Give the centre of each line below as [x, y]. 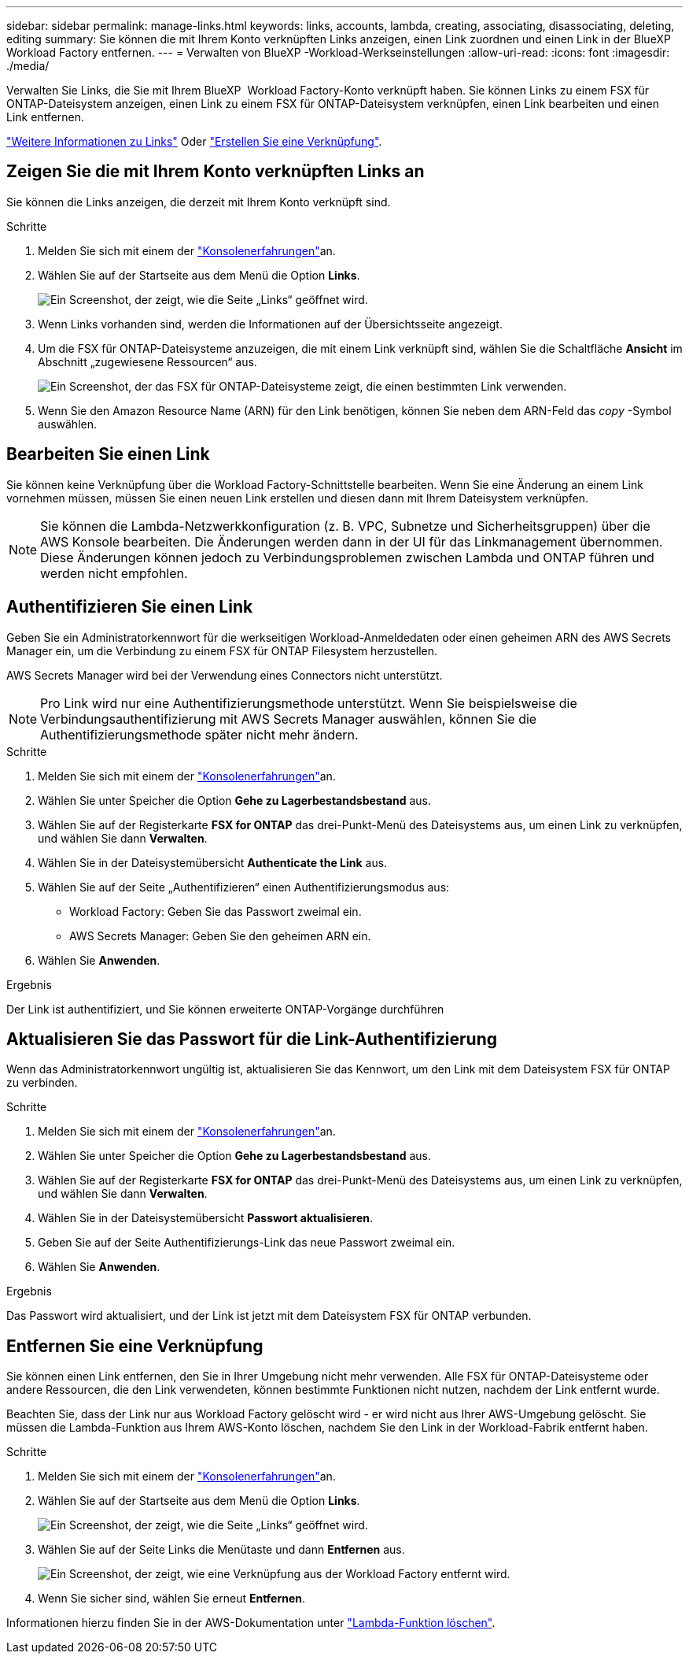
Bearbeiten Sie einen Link [108, 454]
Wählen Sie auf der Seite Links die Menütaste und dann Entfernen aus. [221, 1550]
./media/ [28, 66]
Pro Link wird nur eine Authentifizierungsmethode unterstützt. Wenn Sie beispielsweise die [309, 703]
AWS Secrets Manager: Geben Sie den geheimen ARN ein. [220, 936]
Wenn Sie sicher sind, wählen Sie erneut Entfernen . [172, 1599]
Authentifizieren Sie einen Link [130, 607]
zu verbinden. [42, 1083]
